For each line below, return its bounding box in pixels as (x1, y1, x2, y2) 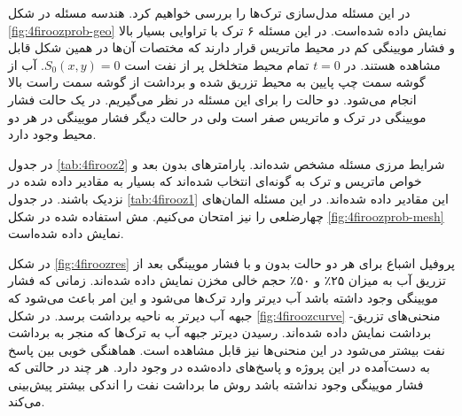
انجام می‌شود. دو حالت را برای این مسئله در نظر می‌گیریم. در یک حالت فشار (8, 89, 417, 108)
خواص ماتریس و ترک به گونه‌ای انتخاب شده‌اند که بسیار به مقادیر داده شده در (8, 172, 422, 190)
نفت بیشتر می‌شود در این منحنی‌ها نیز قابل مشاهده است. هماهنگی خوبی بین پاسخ (8, 340, 445, 358)
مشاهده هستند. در (344, 55, 441, 73)
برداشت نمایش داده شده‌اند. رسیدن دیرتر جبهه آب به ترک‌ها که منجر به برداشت (8, 323, 432, 342)
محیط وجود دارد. (8, 125, 97, 143)
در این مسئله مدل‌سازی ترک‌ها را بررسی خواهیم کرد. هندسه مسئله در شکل (8, 4, 411, 21)
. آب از (8, 55, 44, 73)
